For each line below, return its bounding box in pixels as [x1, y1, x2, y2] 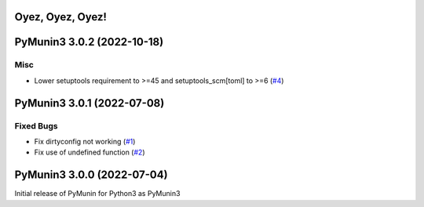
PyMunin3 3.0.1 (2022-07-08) [14, 96, 165, 110]
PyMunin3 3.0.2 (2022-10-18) [14, 35, 164, 49]
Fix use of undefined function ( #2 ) [34, 147, 145, 157]
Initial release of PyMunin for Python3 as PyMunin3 [14, 189, 181, 198]
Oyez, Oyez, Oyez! [14, 10, 108, 24]
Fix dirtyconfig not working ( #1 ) [34, 136, 136, 146]
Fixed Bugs [14, 120, 58, 131]
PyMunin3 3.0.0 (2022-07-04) [14, 169, 168, 182]
